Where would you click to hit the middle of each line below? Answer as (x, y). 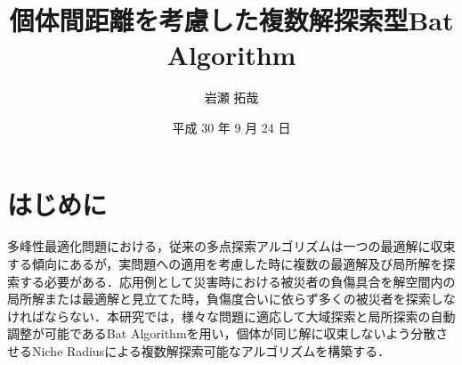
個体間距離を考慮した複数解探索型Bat (231, 20)
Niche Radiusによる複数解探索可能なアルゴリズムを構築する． (211, 351)
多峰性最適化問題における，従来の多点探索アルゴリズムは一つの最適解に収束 (231, 246)
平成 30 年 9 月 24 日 (231, 127)
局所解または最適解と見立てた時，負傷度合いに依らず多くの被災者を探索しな (231, 299)
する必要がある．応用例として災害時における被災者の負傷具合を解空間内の (237, 281)
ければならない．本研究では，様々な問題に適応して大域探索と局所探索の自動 (231, 316)
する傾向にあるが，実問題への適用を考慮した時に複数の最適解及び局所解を (225, 264)
